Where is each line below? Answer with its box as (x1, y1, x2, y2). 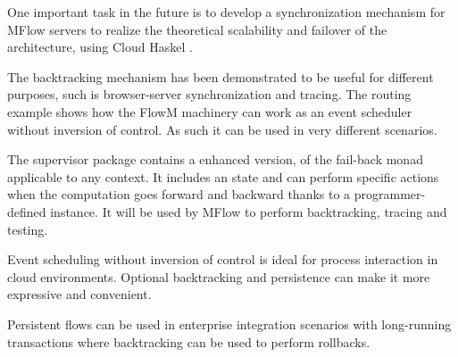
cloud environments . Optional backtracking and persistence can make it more (7, 267, 430, 286)
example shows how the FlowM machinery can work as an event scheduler (7, 102, 412, 120)
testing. (7, 220, 48, 238)
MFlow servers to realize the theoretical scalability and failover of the (7, 20, 387, 38)
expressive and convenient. (7, 285, 152, 303)
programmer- (354, 185, 426, 203)
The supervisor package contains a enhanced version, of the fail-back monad (7, 150, 423, 169)
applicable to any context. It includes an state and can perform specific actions (7, 167, 439, 186)
